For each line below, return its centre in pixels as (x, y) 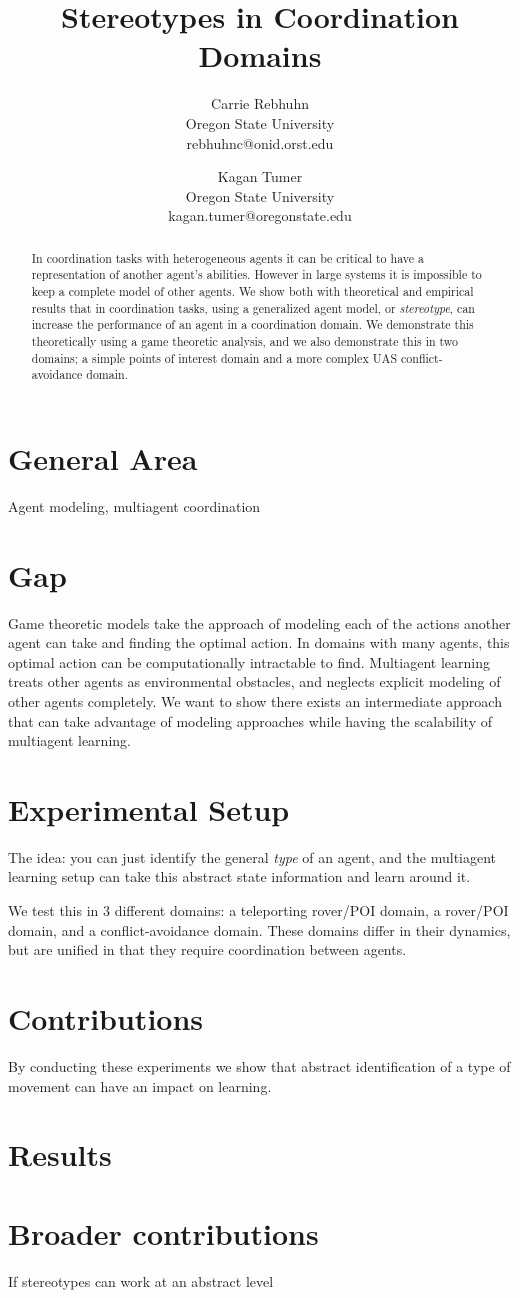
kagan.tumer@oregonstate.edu (260, 215)
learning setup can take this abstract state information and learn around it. (239, 876)
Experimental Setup (149, 808)
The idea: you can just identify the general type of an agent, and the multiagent (252, 856)
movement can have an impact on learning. (140, 1085)
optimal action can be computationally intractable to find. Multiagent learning (249, 661)
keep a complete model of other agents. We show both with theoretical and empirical (252, 290)
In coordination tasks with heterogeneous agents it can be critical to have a (227, 257)
